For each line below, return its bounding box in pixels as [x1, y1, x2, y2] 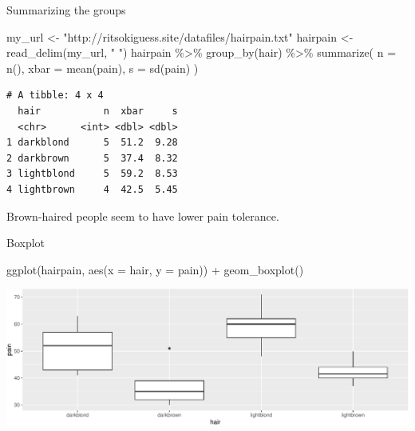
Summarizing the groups [6, 2, 126, 18]
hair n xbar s [18, 105, 178, 117]
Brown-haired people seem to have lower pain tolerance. [6, 207, 279, 224]
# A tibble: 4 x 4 [6, 90, 104, 102]
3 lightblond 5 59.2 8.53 [6, 168, 178, 180]
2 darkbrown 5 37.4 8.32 [6, 152, 178, 164]
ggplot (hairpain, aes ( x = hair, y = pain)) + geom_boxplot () [6, 261, 304, 277]
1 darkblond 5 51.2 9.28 [6, 137, 178, 149]
